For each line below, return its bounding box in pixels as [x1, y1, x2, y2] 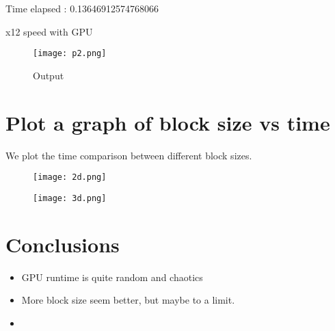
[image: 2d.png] [33, 172, 107, 183]
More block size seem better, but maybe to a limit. [21, 293, 235, 307]
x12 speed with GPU [5, 24, 93, 38]
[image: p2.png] [33, 49, 107, 59]
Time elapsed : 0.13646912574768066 [5, 1, 159, 15]
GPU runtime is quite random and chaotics [21, 269, 203, 284]
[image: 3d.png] [33, 193, 107, 203]
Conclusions [5, 230, 120, 258]
